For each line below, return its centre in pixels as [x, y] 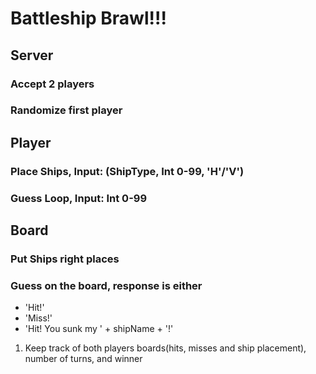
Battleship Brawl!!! [88, 18]
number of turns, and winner [83, 359]
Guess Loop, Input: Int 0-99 [79, 198]
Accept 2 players [52, 84]
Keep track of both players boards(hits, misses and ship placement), [165, 348]
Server [32, 55]
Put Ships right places [65, 259]
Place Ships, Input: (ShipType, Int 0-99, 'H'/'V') [127, 171]
